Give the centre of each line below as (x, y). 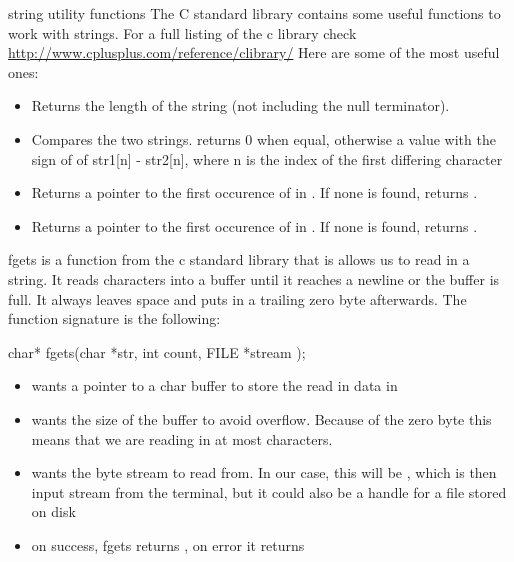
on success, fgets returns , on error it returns (168, 544)
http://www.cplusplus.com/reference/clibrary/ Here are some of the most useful (254, 52)
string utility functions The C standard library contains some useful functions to (254, 13)
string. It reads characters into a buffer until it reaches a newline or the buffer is (254, 278)
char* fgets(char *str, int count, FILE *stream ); (157, 351)
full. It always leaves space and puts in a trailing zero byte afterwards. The (237, 298)
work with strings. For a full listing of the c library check (182, 32)
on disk (53, 511)
